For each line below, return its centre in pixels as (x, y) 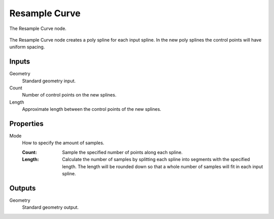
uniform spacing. (27, 47)
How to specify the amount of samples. (63, 143)
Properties (26, 124)
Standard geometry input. (49, 81)
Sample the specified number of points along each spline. (122, 152)
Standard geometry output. (50, 207)
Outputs (23, 188)
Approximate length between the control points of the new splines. (92, 109)
